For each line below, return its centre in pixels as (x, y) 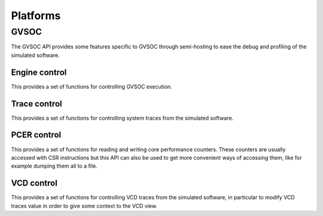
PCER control (36, 135)
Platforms (36, 16)
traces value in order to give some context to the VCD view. (84, 206)
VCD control (34, 183)
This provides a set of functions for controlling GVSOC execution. (92, 86)
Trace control (36, 104)
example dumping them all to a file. (54, 166)
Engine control (39, 72)
